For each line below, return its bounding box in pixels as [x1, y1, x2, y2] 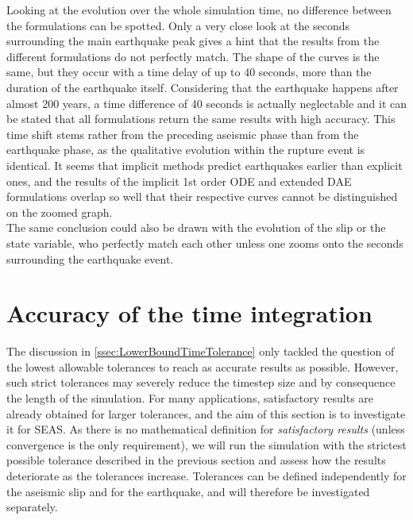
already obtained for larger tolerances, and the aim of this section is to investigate [6, 405, 406, 422]
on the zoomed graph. [6, 203, 113, 220]
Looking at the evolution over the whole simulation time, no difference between [6, 2, 392, 17]
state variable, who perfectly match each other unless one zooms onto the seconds [6, 234, 403, 251]
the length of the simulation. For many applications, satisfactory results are [6, 390, 374, 406]
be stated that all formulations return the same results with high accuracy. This [6, 110, 396, 127]
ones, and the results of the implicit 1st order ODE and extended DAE [6, 172, 352, 189]
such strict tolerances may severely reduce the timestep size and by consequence [6, 374, 396, 391]
